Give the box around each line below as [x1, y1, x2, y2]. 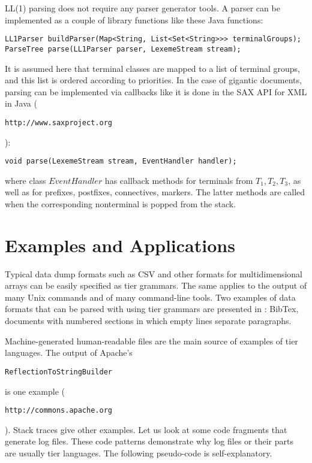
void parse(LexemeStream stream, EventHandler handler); [5, 157, 237, 166]
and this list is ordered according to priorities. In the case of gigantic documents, [5, 74, 302, 86]
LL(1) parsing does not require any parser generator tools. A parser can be [5, 2, 280, 14]
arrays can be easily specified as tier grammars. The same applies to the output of [5, 279, 307, 292]
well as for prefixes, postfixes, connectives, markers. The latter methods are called [5, 186, 305, 198]
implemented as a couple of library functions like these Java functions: [5, 13, 263, 26]
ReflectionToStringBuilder [5, 367, 112, 376]
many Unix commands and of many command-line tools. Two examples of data [5, 290, 296, 303]
